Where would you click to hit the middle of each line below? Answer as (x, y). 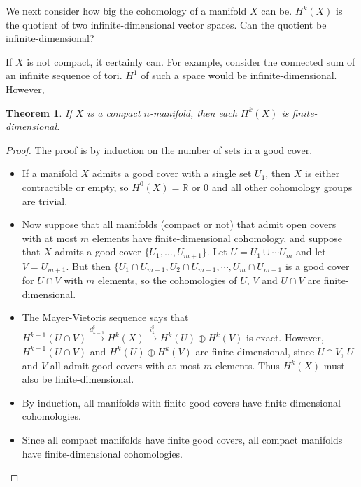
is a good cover (317, 266)
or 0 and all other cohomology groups (272, 186)
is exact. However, (285, 338)
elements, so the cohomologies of (168, 280)
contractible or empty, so (75, 186)
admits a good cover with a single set (172, 173)
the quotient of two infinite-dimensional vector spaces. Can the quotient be (166, 24)
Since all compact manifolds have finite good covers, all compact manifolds (182, 439)
